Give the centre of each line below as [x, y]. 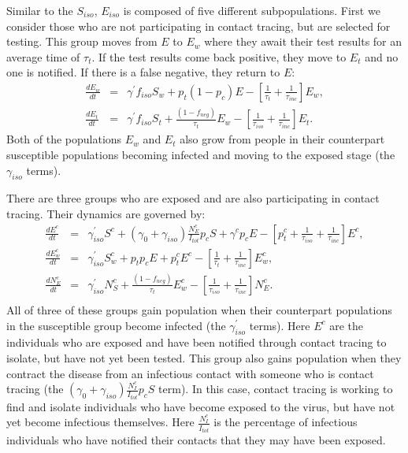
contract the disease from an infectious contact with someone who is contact [190, 373]
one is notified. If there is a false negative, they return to [143, 72]
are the [347, 325]
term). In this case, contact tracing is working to [276, 389]
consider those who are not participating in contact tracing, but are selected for [198, 26]
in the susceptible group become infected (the [116, 325]
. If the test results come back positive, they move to [219, 56]
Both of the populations [64, 139]
